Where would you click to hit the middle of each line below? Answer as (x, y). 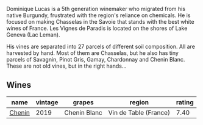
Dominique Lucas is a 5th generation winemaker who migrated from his (96, 9)
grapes (83, 102)
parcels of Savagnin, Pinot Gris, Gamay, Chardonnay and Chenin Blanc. (96, 59)
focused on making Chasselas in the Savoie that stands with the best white (100, 22)
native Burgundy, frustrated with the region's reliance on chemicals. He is (98, 15)
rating (185, 102)
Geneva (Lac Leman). (33, 35)
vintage (47, 102)
